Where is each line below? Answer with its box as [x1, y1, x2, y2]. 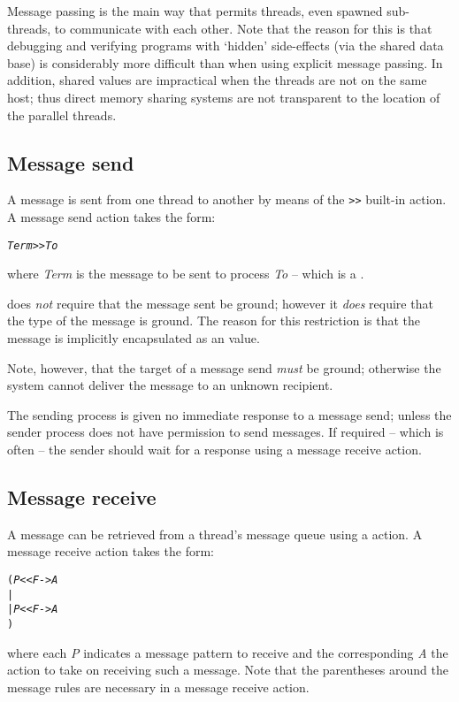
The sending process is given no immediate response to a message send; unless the [7, 405, 452, 423]
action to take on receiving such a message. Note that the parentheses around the [7, 660, 448, 679]
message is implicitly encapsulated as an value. [7, 329, 260, 347]
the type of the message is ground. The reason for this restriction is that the [7, 311, 420, 330]
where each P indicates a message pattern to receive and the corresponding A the [7, 643, 448, 661]
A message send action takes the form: [7, 208, 216, 226]
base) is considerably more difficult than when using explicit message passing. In [7, 53, 443, 72]
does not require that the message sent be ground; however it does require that [7, 294, 433, 312]
